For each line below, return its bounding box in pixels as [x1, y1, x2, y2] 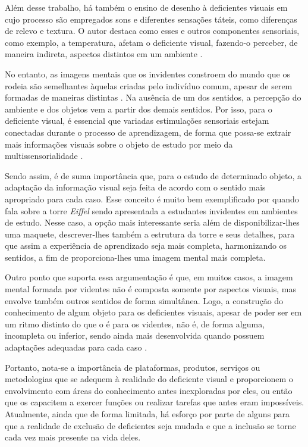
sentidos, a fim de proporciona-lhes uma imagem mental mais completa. [5, 251, 266, 263]
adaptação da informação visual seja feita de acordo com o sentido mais [5, 181, 266, 193]
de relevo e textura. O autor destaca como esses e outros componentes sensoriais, [5, 24, 300, 37]
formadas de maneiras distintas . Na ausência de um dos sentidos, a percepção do [5, 91, 301, 104]
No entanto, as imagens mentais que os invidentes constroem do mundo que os [5, 67, 291, 80]
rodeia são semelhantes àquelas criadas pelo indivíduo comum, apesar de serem [5, 79, 293, 92]
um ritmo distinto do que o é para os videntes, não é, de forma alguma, [5, 317, 265, 330]
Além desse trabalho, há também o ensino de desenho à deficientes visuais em [5, 1, 288, 13]
